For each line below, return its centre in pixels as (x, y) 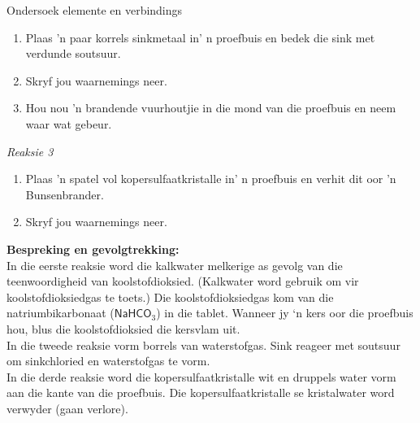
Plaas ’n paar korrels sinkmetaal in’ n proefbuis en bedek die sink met (200, 37)
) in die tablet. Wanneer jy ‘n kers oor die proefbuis (285, 313)
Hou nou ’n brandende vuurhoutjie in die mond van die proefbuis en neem (211, 108)
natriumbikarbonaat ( (61, 313)
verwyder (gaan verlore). (67, 408)
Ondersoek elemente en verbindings (95, 10)
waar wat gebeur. (69, 123)
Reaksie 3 (30, 151)
